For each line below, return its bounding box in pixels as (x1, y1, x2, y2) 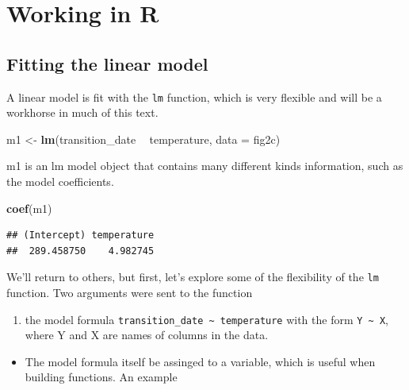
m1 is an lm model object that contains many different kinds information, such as (6, 157, 403, 174)
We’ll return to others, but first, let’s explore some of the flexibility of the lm (6, 268, 379, 285)
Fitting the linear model (6, 51, 208, 75)
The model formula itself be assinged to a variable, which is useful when (25, 353, 376, 369)
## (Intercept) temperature (6, 230, 155, 241)
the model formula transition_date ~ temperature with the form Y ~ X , (25, 311, 388, 327)
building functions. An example (25, 369, 178, 385)
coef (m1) (6, 199, 52, 216)
